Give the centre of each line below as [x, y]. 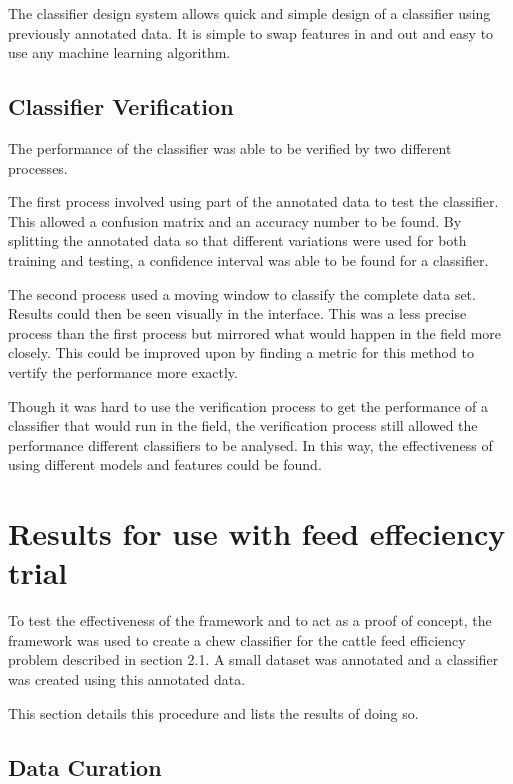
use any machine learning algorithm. [119, 52]
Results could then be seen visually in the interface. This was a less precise [237, 313]
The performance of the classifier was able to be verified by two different [230, 147]
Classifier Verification [121, 106]
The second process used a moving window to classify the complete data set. [242, 293]
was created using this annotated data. [127, 678]
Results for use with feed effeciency [257, 533]
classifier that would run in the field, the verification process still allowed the [243, 425]
